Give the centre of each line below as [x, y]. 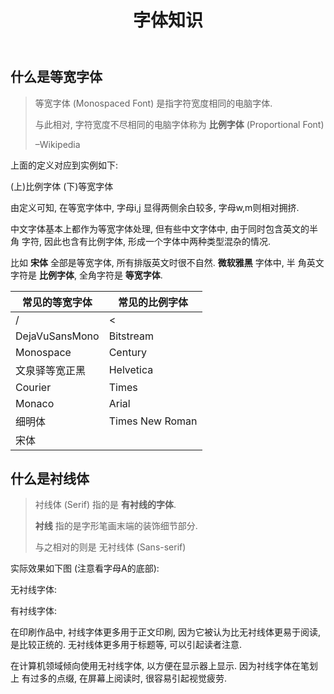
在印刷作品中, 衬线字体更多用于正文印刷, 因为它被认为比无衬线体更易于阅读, [165, 632]
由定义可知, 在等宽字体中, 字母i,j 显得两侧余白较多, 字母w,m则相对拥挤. [155, 207]
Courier [33, 387]
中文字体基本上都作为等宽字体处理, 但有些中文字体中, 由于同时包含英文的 [160, 228]
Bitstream [131, 336]
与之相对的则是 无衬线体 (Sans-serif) [110, 547]
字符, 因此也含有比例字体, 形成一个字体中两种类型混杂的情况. [146, 241]
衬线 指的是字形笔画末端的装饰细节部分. [116, 526]
